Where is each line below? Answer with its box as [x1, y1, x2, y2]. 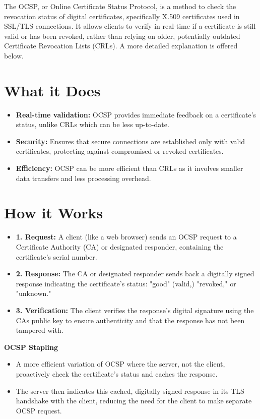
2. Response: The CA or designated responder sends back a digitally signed [16, 268, 254, 279]
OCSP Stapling [4, 341, 58, 352]
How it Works [4, 202, 103, 223]
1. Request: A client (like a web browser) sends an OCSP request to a [16, 231, 237, 242]
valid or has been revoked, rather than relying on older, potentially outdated [4, 30, 240, 41]
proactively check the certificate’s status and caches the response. [16, 368, 218, 379]
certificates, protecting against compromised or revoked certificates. [16, 146, 224, 156]
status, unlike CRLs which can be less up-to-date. [16, 119, 169, 130]
